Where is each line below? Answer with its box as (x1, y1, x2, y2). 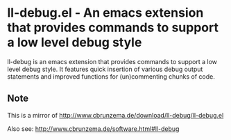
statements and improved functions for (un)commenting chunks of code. (7, 72, 215, 81)
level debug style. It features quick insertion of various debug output (7, 65, 203, 73)
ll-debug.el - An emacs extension (7, 5, 204, 21)
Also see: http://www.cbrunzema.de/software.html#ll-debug (7, 124, 180, 133)
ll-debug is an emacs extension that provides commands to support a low (7, 57, 217, 65)
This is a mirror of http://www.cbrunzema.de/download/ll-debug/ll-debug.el (7, 111, 224, 119)
